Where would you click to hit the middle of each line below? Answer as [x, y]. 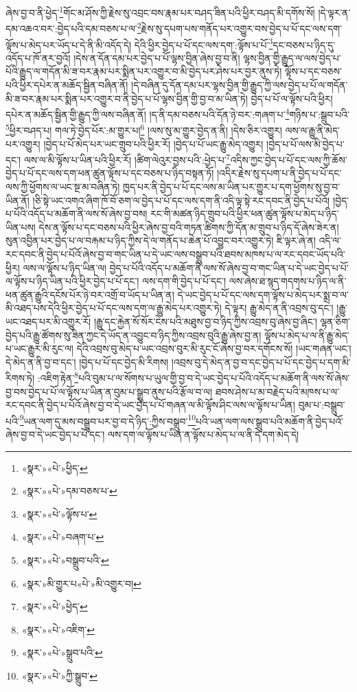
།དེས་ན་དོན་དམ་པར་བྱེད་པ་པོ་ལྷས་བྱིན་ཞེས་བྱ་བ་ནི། [157, 57]
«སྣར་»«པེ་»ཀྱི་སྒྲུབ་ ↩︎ [59, 675]
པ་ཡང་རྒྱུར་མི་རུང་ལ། [39, 348]
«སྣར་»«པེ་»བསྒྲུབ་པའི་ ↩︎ [65, 560]
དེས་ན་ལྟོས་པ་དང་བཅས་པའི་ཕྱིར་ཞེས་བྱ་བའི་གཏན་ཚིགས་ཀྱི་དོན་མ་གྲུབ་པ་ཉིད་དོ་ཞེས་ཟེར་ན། [189, 227]
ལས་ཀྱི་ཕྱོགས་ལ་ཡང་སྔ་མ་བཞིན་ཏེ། [63, 187]
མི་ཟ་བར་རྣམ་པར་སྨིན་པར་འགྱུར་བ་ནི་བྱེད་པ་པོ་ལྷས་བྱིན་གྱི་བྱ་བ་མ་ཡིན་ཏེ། [127, 98]
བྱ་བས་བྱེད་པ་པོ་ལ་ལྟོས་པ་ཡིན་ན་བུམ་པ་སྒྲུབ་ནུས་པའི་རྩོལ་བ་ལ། [109, 391]
